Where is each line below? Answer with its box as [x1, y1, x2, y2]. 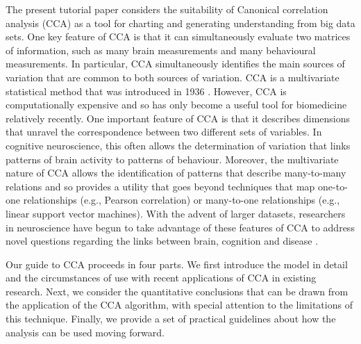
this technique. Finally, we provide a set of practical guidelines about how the [6, 311, 336, 326]
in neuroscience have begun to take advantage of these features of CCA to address [6, 220, 355, 234]
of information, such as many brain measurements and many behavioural [6, 42, 316, 57]
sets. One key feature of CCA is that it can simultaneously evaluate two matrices [6, 29, 351, 44]
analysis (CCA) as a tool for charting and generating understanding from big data [6, 15, 355, 30]
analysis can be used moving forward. [6, 325, 165, 339]
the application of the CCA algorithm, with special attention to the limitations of [6, 297, 353, 312]
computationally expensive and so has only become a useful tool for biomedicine [6, 97, 347, 112]
